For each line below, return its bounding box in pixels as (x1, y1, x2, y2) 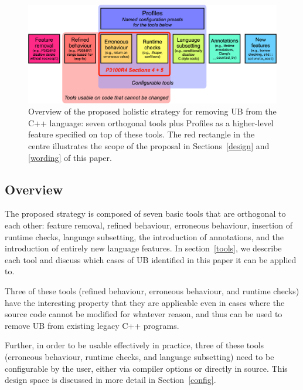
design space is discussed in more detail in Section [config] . (5, 374, 216, 386)
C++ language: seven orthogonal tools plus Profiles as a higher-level (28, 116, 274, 129)
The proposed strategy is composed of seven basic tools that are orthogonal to (5, 207, 286, 220)
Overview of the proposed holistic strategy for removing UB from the (28, 105, 277, 117)
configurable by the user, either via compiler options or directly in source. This (5, 362, 288, 374)
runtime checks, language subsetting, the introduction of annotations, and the (5, 230, 284, 243)
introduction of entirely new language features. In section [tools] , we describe (5, 242, 282, 254)
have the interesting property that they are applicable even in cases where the (5, 296, 285, 308)
